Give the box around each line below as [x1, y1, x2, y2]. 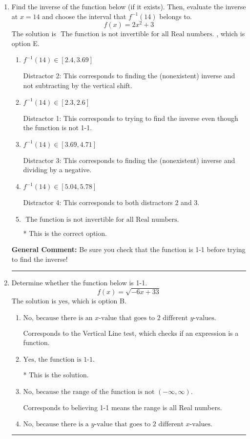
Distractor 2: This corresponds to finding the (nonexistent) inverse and [23, 70, 235, 81]
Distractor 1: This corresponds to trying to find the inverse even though [23, 113, 238, 123]
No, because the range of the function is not [23, 388, 155, 395]
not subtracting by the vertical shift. [23, 80, 132, 91]
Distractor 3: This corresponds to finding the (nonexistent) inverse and [23, 155, 235, 165]
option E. [11, 38, 40, 48]
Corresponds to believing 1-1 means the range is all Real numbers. [23, 402, 222, 412]
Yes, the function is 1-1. [23, 356, 95, 363]
